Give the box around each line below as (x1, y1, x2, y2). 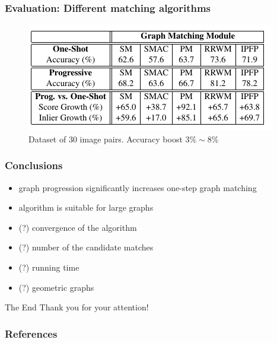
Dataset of (28, 132, 66, 145)
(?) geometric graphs (18, 281, 94, 293)
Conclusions (5, 158, 63, 173)
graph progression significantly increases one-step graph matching (18, 181, 257, 193)
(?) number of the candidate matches (18, 241, 154, 253)
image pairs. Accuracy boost (79, 132, 183, 145)
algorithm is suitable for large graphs (18, 201, 154, 214)
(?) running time (18, 261, 79, 273)
